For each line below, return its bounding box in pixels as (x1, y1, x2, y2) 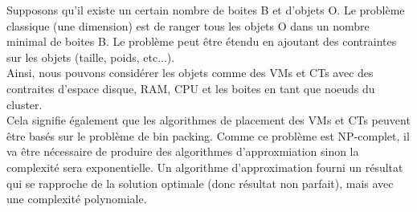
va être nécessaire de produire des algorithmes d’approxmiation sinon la (6, 143, 359, 160)
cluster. (6, 96, 43, 112)
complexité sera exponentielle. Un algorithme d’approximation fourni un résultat (6, 158, 403, 175)
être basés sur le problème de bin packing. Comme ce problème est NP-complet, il (6, 127, 410, 144)
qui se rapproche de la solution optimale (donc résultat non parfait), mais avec (6, 174, 394, 191)
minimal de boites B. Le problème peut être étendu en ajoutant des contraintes (6, 33, 397, 50)
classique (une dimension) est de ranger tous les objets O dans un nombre (6, 17, 370, 34)
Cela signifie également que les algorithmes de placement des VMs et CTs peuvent (6, 112, 411, 128)
